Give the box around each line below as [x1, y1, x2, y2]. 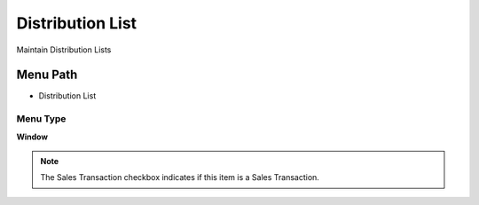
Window [16, 131, 49, 142]
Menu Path [16, 67, 78, 83]
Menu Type [16, 113, 67, 125]
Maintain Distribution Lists [16, 44, 112, 55]
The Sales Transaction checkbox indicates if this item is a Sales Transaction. [40, 172, 319, 183]
